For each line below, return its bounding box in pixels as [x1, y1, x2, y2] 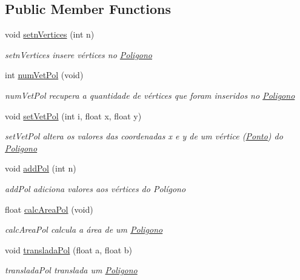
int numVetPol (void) [5, 68, 84, 81]
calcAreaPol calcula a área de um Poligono [5, 223, 163, 236]
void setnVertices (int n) [5, 28, 95, 41]
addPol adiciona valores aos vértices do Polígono [5, 182, 186, 195]
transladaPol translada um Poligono [5, 264, 138, 276]
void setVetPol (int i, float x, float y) [5, 109, 142, 122]
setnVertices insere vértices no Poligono [5, 48, 153, 61]
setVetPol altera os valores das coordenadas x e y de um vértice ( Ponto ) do [5, 130, 283, 142]
